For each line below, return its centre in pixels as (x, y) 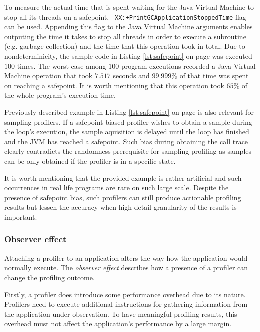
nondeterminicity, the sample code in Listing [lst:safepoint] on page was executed (128, 56)
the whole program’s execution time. (60, 95)
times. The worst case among (61, 65)
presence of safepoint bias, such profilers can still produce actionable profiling (123, 197)
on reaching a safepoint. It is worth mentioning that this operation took (114, 85)
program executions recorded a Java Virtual (188, 65)
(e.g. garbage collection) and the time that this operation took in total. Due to (125, 46)
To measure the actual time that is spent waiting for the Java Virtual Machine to (129, 7)
